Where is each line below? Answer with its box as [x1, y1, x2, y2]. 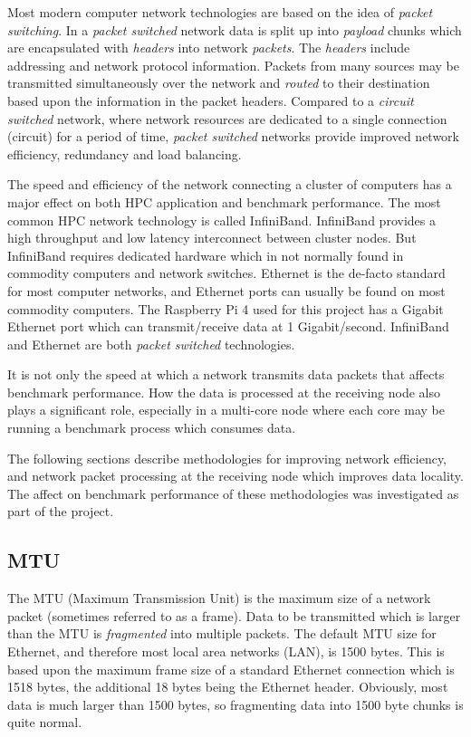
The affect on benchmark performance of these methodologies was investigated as [7, 483, 459, 502]
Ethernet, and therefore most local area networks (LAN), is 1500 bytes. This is [7, 642, 445, 661]
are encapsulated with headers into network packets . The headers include [7, 38, 410, 57]
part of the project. [7, 502, 114, 521]
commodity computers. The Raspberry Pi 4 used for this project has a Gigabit [7, 299, 444, 318]
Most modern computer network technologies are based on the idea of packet [7, 3, 433, 21]
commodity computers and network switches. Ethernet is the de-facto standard [7, 263, 446, 282]
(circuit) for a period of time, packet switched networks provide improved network [7, 127, 459, 146]
